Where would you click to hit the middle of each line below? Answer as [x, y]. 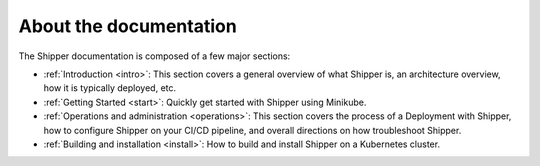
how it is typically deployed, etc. [110, 88]
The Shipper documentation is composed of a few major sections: [154, 56]
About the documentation [127, 26]
